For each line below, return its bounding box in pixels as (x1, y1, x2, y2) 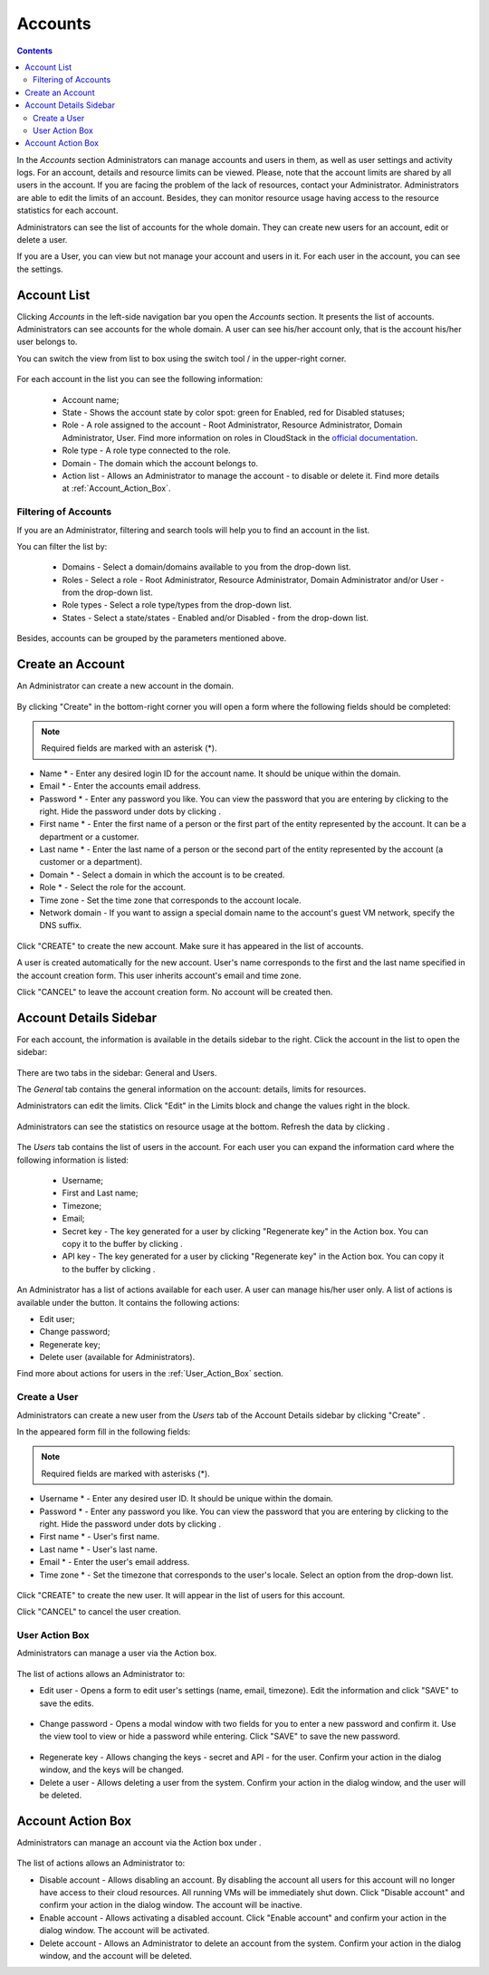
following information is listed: (16, 1155, 129, 1165)
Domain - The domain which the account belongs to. (62, 457, 258, 468)
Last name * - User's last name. (39, 1544, 158, 1555)
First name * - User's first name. (39, 1531, 160, 1542)
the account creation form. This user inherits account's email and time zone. (16, 970, 302, 981)
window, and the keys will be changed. (39, 1764, 185, 1775)
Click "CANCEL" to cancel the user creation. (16, 1606, 181, 1617)
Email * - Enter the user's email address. (39, 1557, 190, 1568)
